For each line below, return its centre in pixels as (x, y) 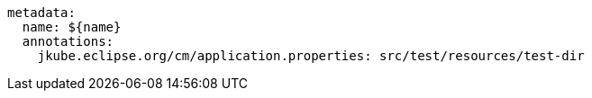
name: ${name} (72, 27)
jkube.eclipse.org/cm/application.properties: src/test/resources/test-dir (311, 56)
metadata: (41, 13)
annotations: (68, 41)
